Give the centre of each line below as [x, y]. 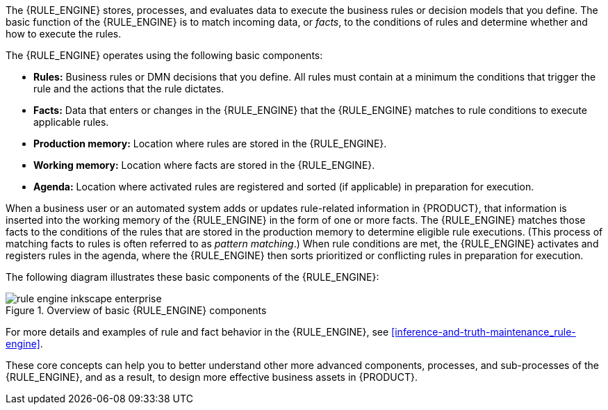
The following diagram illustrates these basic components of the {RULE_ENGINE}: [192, 277]
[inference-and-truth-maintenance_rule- [484, 332]
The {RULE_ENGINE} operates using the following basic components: [164, 55]
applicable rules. [71, 122]
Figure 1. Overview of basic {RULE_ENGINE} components [136, 310]
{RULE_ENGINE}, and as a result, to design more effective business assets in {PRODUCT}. [212, 377]
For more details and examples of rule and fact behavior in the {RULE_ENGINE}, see [197, 332]
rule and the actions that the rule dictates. [129, 89]
